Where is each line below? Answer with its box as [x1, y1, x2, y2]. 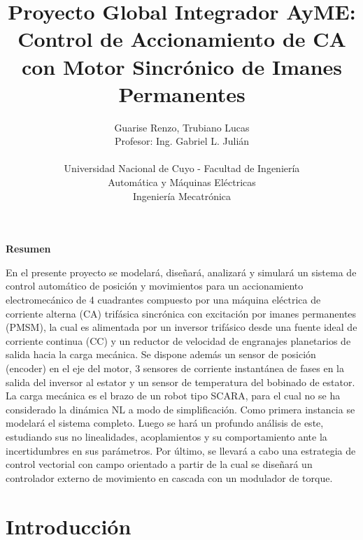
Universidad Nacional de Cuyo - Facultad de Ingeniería [64, 161, 300, 176]
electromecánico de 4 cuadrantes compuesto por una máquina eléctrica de [6, 292, 321, 307]
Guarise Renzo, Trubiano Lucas [114, 120, 250, 134]
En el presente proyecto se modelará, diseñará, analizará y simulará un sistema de [6, 264, 357, 279]
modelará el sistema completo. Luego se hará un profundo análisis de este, [6, 415, 324, 430]
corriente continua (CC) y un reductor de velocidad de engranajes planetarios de [6, 333, 351, 348]
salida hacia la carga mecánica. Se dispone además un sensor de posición [6, 347, 316, 362]
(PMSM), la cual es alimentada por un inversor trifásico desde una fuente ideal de [6, 320, 357, 334]
